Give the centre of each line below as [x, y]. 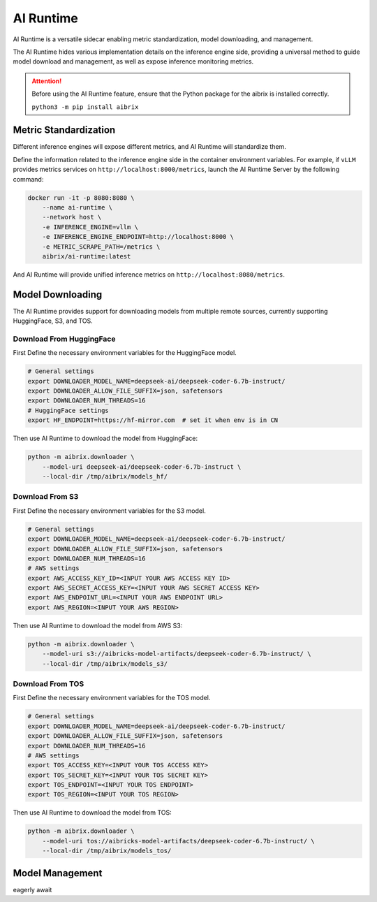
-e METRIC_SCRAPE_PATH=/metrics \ [101, 247]
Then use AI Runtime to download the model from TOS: [93, 813]
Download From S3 [46, 497]
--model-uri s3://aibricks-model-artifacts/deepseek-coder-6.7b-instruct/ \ [177, 654]
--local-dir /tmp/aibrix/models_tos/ [107, 851]
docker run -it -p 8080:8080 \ [81, 198]
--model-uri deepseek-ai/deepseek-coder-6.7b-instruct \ [142, 467]
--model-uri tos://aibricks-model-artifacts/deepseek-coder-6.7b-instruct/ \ [179, 841]
